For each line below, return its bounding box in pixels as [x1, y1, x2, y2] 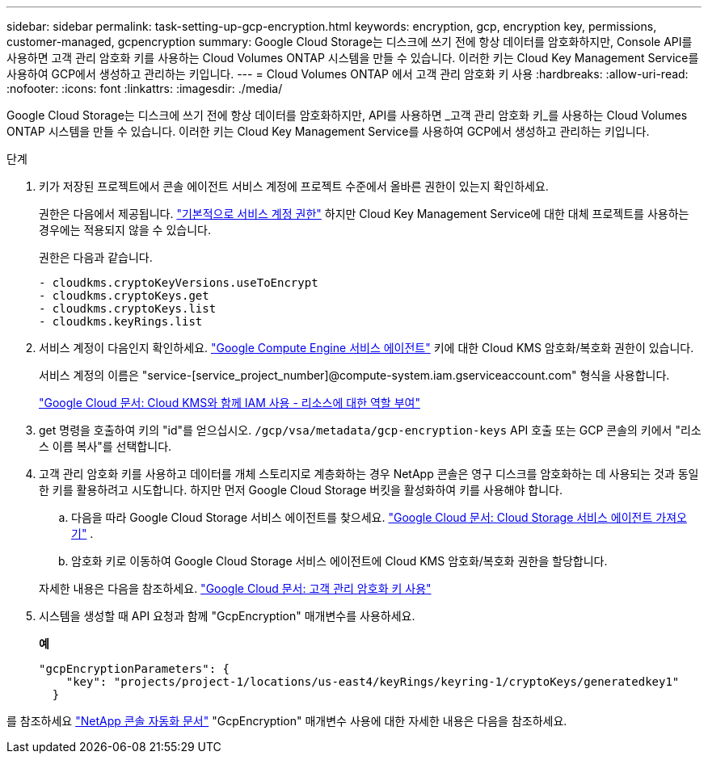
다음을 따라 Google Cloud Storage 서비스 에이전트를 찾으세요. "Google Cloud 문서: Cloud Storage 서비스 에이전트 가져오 [71, 510, 687, 524]
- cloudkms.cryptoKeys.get [39, 289, 209, 302]
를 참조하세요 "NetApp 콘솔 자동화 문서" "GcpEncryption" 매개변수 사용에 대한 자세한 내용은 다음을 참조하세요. [6, 714, 567, 728]
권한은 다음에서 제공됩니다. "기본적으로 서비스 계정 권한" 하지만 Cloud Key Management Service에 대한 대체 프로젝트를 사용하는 [39, 207, 689, 220]
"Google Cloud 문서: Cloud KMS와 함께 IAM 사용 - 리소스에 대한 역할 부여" [39, 396, 420, 409]
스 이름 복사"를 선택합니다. [39, 439, 172, 453]
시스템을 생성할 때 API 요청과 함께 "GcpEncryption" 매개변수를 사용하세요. [39, 609, 415, 623]
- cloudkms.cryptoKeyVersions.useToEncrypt [39, 276, 318, 289]
